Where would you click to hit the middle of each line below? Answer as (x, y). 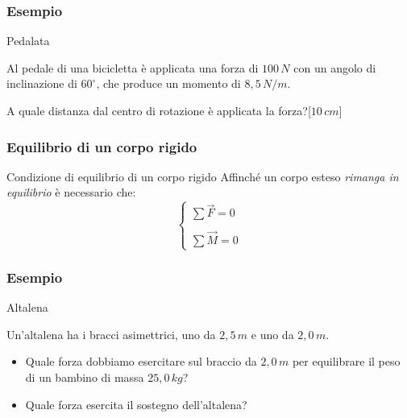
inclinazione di (42, 83)
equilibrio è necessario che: (71, 192)
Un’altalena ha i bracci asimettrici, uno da (111, 334)
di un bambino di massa (85, 377)
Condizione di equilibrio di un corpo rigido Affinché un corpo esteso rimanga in (203, 176)
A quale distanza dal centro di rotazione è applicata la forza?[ (159, 110)
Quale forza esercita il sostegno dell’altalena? (136, 404)
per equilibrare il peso (346, 361)
